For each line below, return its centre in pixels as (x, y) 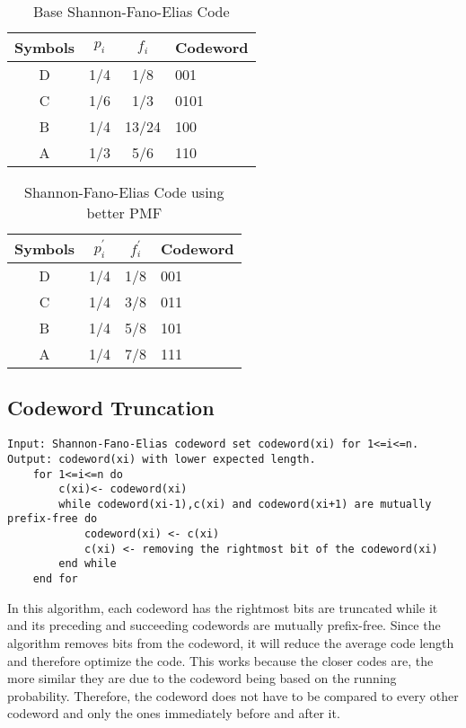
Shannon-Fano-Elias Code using (124, 192)
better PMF (124, 213)
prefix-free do (53, 519)
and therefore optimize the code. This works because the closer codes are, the (220, 660)
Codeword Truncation (111, 408)
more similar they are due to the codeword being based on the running (202, 678)
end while (88, 564)
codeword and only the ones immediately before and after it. (174, 713)
